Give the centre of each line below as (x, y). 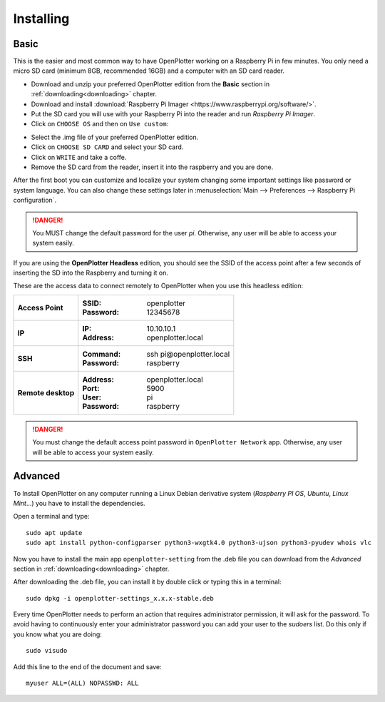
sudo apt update (54, 533)
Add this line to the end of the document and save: (87, 666)
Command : (102, 354)
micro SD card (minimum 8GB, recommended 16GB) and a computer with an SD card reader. (149, 71)
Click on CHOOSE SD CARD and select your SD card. (107, 147)
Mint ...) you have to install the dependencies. (79, 503)
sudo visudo (47, 651)
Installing (41, 19)
